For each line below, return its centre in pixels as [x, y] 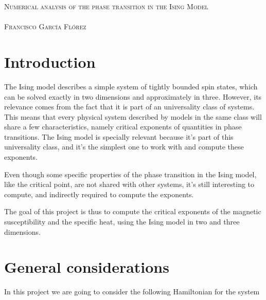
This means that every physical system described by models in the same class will [133, 116]
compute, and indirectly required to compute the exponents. [99, 194]
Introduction [50, 61]
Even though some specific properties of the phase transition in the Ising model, [130, 174]
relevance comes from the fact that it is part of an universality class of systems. [129, 107]
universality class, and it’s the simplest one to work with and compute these [124, 147]
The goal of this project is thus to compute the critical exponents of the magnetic [133, 211]
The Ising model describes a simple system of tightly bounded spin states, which [131, 86]
